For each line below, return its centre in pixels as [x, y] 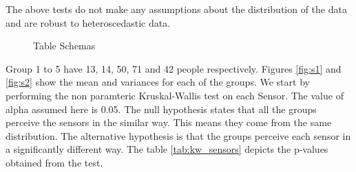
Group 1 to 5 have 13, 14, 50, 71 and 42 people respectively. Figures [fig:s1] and [174, 68]
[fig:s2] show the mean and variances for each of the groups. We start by [158, 82]
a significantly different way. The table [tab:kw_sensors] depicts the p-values [167, 149]
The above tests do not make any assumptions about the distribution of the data [176, 9]
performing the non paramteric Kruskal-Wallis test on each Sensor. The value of [175, 95]
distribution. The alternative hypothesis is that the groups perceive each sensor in [178, 135]
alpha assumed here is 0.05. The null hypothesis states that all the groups [161, 109]
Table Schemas [64, 46]
